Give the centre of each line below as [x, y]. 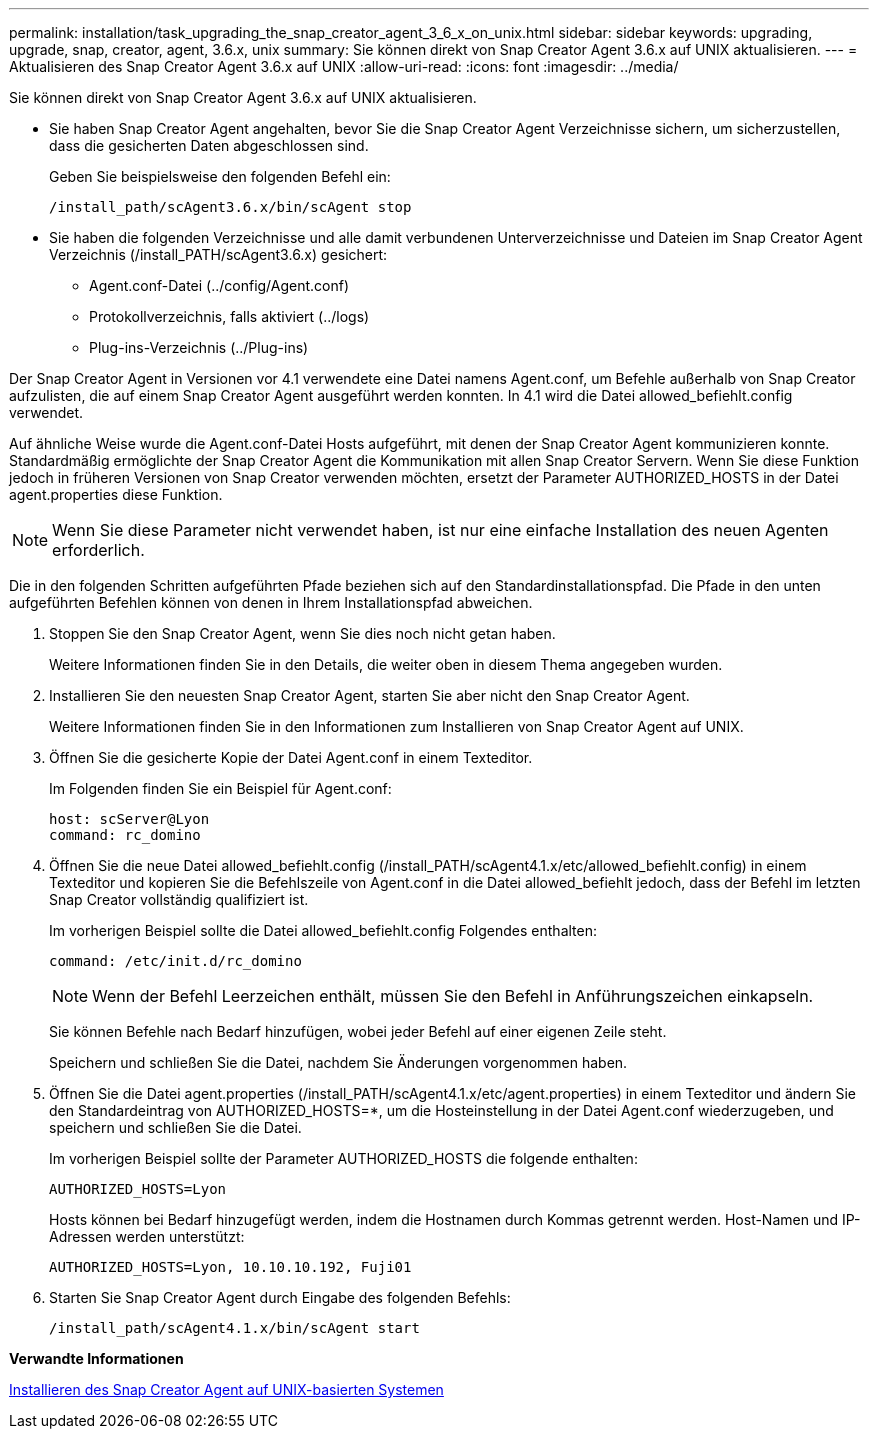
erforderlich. [98, 550]
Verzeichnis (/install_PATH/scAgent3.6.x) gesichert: [218, 254]
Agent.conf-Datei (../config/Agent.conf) [219, 285]
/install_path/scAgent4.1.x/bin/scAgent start [234, 1328]
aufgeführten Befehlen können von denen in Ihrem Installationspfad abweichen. [271, 602]
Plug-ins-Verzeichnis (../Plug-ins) [199, 347]
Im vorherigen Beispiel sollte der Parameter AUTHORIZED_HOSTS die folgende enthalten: [343, 1158]
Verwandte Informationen [96, 1358]
